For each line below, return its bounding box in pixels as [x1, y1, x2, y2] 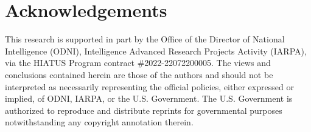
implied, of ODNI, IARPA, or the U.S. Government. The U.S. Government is [5, 92, 293, 105]
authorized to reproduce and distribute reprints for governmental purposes [5, 104, 282, 116]
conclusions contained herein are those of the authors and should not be [5, 68, 273, 81]
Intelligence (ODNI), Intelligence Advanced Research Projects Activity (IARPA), [5, 44, 307, 57]
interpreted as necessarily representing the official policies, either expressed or [5, 80, 294, 93]
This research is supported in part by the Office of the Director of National [5, 33, 285, 45]
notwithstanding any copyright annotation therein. [5, 116, 194, 128]
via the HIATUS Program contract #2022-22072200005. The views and [5, 56, 271, 69]
